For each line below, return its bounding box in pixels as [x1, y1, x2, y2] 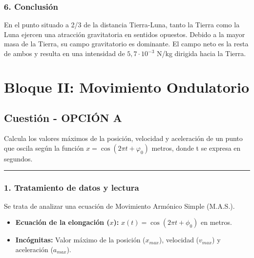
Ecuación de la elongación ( [15, 217, 110, 227]
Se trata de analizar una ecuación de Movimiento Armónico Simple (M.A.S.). [4, 200, 235, 211]
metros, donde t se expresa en [151, 142, 241, 153]
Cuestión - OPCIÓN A [4, 110, 122, 125]
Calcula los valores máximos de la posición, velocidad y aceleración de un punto [4, 133, 243, 143]
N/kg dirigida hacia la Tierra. [157, 48, 246, 58]
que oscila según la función [4, 142, 84, 153]
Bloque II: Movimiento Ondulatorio [4, 77, 250, 97]
